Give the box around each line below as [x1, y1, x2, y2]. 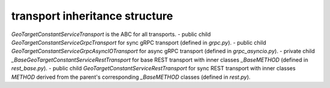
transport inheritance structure [11, 9, 174, 23]
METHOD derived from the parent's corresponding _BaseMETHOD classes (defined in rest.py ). [11, 73, 251, 81]
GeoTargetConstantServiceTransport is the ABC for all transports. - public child [11, 31, 211, 38]
